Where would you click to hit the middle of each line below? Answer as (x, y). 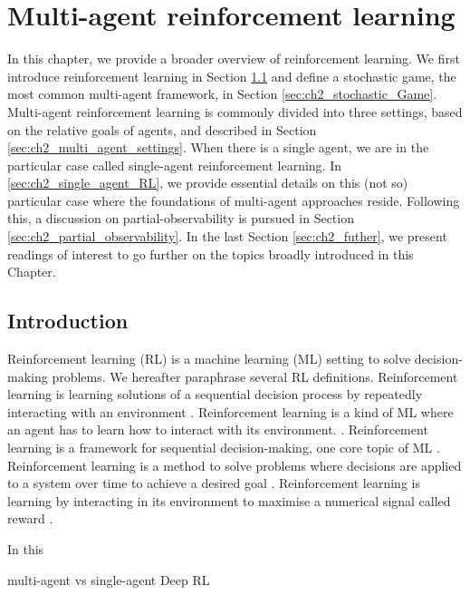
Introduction (68, 321)
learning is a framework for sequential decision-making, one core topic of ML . (224, 448)
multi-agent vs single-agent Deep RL (109, 579)
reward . (30, 518)
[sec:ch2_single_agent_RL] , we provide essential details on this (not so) (208, 183)
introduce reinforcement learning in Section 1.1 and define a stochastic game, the (232, 76)
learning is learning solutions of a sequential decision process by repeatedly (215, 394)
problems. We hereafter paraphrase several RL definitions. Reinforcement (255, 376)
